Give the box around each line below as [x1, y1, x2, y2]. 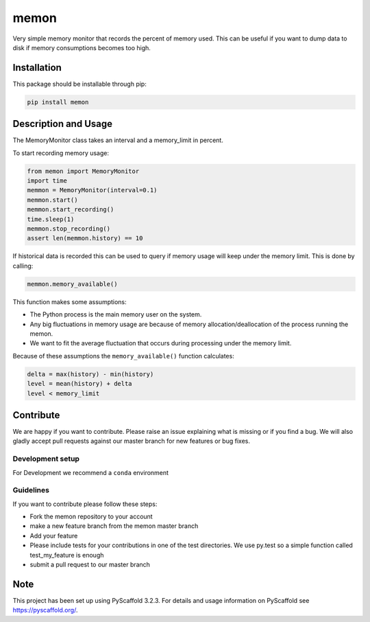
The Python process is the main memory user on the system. [29, 310, 202, 319]
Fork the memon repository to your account [29, 512, 153, 521]
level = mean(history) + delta [27, 380, 133, 388]
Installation [12, 62, 62, 73]
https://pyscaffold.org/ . [12, 606, 78, 614]
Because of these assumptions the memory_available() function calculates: [12, 352, 234, 360]
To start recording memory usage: [12, 148, 110, 157]
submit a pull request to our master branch [29, 560, 151, 569]
